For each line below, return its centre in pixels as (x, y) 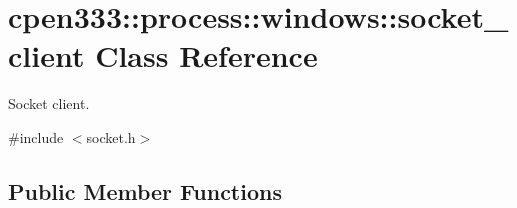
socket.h (111, 136)
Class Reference (206, 55)
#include (36, 136)
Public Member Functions (145, 190)
